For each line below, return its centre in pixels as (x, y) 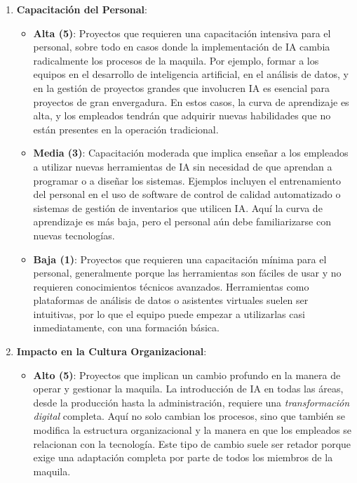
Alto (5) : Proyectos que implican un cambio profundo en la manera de (187, 375)
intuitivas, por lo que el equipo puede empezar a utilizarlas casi (169, 313)
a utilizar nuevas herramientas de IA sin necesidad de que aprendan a (183, 166)
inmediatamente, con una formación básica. (126, 327)
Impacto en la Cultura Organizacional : (112, 351)
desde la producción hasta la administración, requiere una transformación (191, 402)
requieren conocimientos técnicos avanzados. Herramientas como (171, 286)
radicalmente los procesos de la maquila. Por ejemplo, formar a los (176, 60)
